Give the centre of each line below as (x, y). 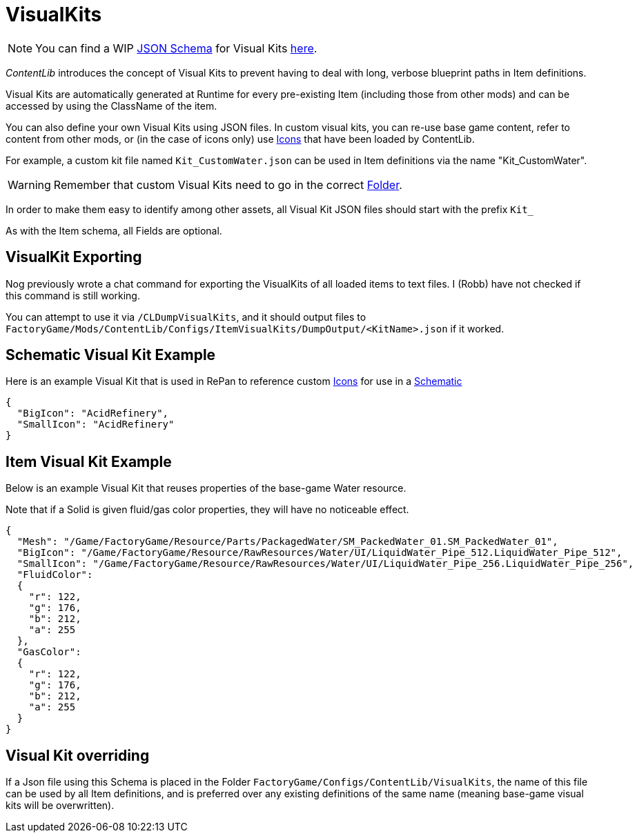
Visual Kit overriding (78, 755)
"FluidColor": (55, 575)
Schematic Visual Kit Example (111, 355)
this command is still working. (73, 295)
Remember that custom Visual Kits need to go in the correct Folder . (228, 184)
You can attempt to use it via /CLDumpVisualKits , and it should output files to (186, 317)
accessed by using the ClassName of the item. (111, 106)
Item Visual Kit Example (89, 461)
